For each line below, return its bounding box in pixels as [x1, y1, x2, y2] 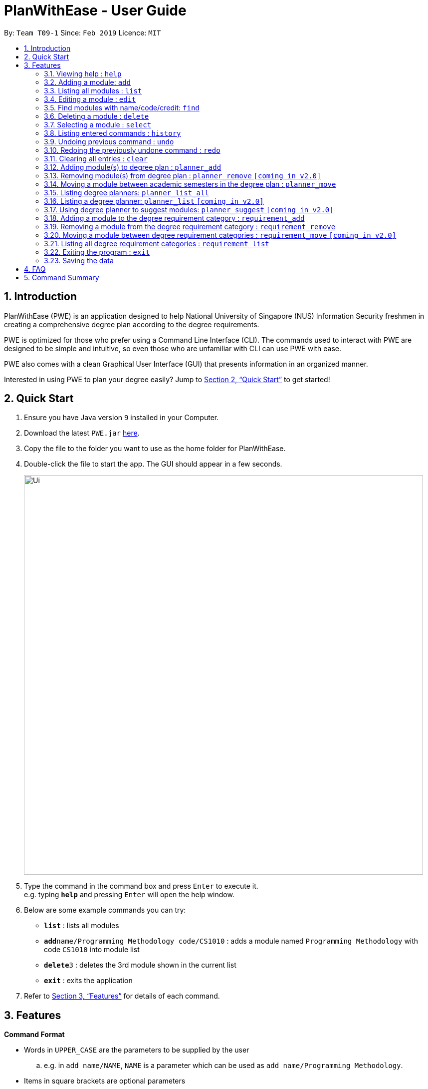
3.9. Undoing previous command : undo [44, 137, 174, 146]
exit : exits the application [44, 976, 133, 985]
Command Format [4, 1030, 65, 1039]
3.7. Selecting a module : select [44, 120, 152, 129]
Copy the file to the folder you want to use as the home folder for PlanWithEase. [24, 444, 286, 453]
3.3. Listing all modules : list [44, 86, 142, 95]
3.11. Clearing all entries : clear [44, 154, 148, 163]
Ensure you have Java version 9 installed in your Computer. [24, 413, 219, 422]
